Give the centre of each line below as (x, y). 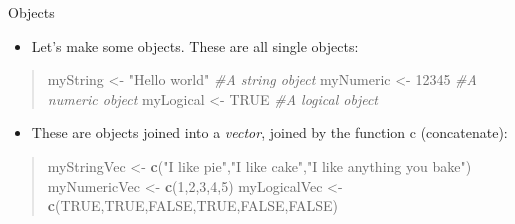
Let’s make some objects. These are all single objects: (195, 45)
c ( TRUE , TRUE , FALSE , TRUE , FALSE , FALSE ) (193, 205)
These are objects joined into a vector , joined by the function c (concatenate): (269, 132)
